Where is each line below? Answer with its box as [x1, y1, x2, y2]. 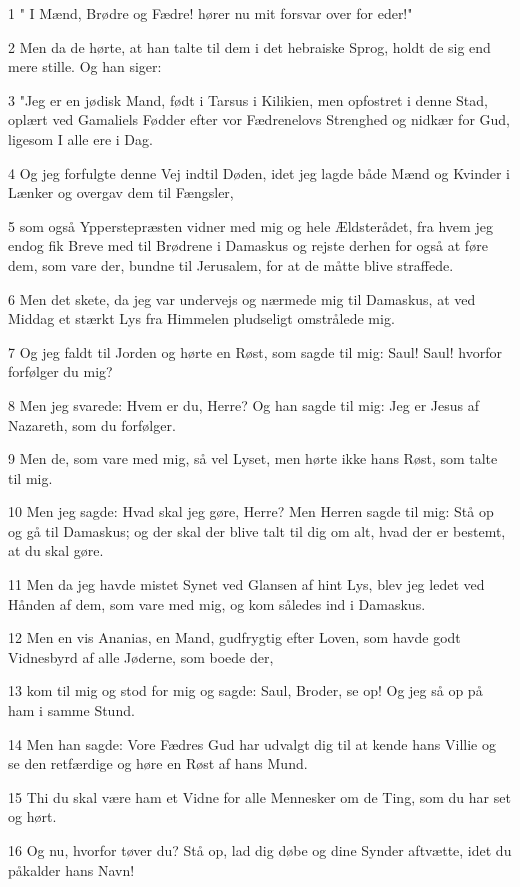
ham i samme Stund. [8, 700, 135, 721]
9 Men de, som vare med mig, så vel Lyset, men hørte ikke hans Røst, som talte [8, 448, 498, 469]
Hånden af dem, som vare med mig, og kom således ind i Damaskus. [8, 593, 426, 614]
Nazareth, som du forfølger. [8, 414, 176, 435]
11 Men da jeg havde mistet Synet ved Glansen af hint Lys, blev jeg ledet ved [8, 574, 485, 595]
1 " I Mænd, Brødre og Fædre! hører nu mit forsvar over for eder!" [8, 3, 413, 23]
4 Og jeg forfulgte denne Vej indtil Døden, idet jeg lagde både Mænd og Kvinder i [8, 162, 510, 183]
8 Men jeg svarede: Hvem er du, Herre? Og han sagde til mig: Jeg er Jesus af [8, 394, 479, 415]
